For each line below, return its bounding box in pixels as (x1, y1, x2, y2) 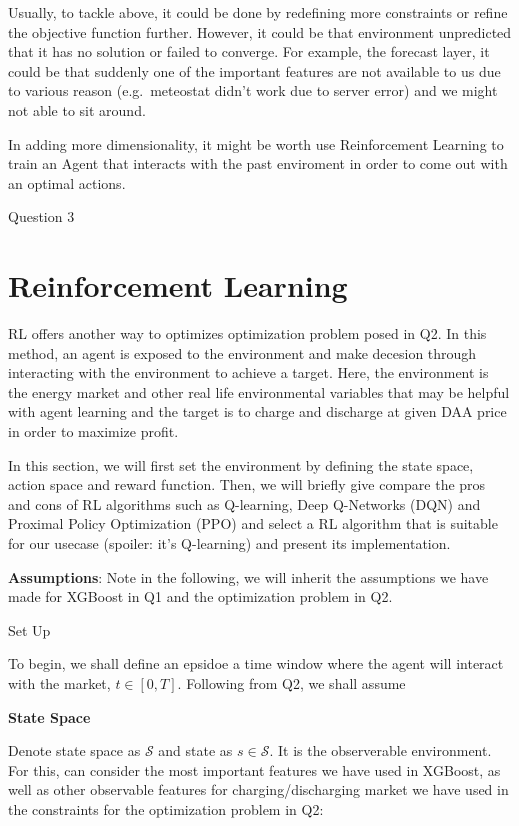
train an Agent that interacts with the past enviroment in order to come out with (8, 153, 508, 174)
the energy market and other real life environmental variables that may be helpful (8, 381, 510, 402)
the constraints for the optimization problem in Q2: (8, 798, 324, 819)
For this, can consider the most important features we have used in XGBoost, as (8, 759, 501, 780)
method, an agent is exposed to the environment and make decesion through (8, 342, 477, 363)
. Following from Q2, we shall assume (177, 672, 406, 693)
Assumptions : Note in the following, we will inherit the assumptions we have (8, 566, 489, 587)
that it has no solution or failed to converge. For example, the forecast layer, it (8, 41, 490, 62)
